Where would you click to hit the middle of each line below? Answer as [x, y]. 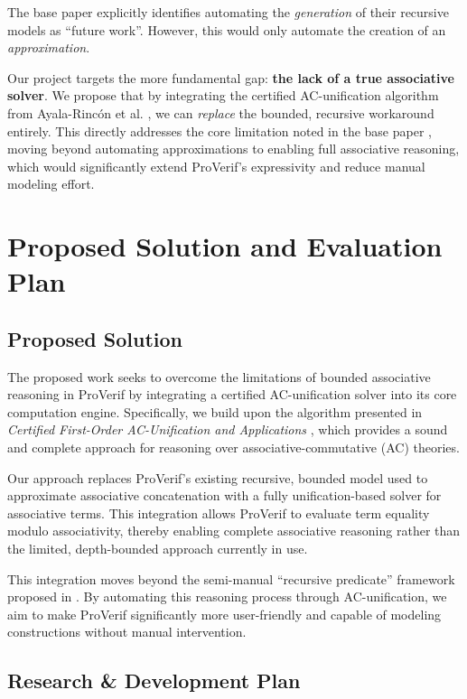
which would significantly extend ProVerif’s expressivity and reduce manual [216, 166]
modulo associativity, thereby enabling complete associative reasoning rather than [234, 531]
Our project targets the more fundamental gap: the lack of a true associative [231, 77]
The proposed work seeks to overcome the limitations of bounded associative [219, 376]
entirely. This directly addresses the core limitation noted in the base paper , [219, 130]
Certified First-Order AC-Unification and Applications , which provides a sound [228, 429]
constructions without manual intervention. [127, 632]
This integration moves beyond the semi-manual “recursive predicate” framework [231, 578]
